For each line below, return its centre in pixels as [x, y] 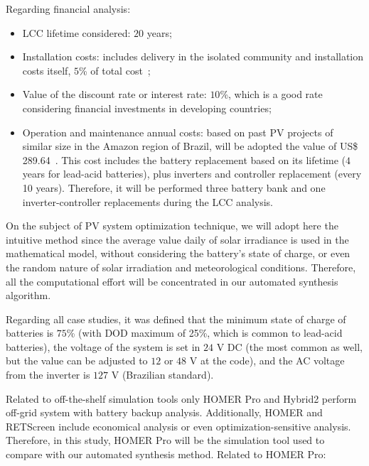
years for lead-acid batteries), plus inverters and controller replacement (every [192, 174]
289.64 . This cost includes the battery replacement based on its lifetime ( [184, 159]
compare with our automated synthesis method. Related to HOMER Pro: [166, 454]
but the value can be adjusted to [77, 361]
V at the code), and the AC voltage [267, 361]
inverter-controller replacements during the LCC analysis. [148, 201]
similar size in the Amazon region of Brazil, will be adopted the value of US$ [190, 146]
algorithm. [28, 295]
